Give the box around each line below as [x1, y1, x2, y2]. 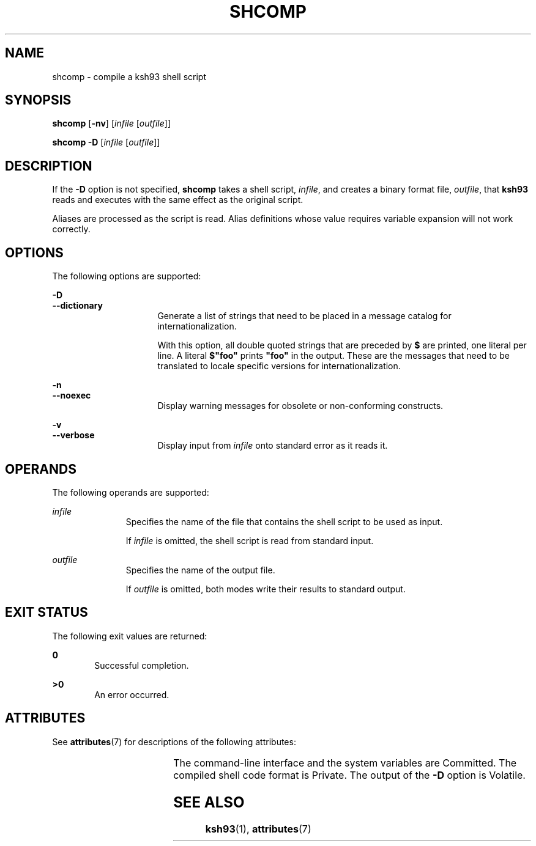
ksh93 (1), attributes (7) [205, 823, 311, 836]
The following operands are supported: [52, 487, 209, 498]
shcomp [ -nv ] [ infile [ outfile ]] [52, 118, 171, 129]
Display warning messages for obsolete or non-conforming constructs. [157, 400, 444, 411]
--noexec [52, 390, 91, 401]
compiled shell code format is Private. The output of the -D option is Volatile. [173, 768, 526, 781]
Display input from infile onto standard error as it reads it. [157, 440, 388, 451]
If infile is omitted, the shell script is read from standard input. [125, 535, 374, 546]
